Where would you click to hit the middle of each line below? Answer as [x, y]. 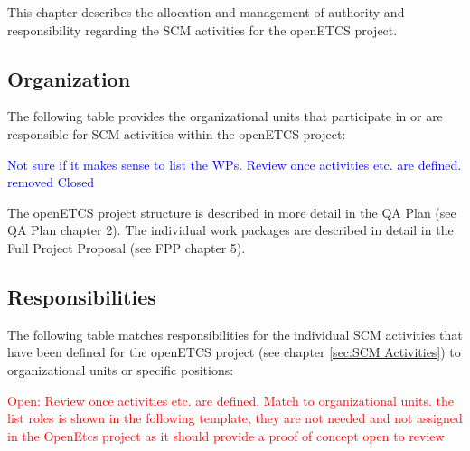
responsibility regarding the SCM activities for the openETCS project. [202, 29]
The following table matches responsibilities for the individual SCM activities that [235, 334]
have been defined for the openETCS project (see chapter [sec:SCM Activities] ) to [234, 352]
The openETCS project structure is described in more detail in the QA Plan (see [232, 212]
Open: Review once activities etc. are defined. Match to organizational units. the [230, 400]
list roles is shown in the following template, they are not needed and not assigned [235, 418]
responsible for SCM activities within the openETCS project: [177, 133]
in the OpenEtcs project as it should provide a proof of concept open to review [226, 435]
